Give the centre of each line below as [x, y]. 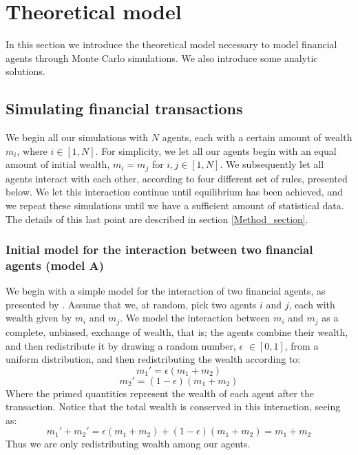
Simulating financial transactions [124, 108]
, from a [302, 345]
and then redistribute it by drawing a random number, [121, 345]
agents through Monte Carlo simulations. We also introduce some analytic [162, 57]
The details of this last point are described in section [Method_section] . [157, 219]
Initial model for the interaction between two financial [159, 250]
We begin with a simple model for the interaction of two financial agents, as [166, 291]
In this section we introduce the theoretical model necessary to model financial [171, 44]
